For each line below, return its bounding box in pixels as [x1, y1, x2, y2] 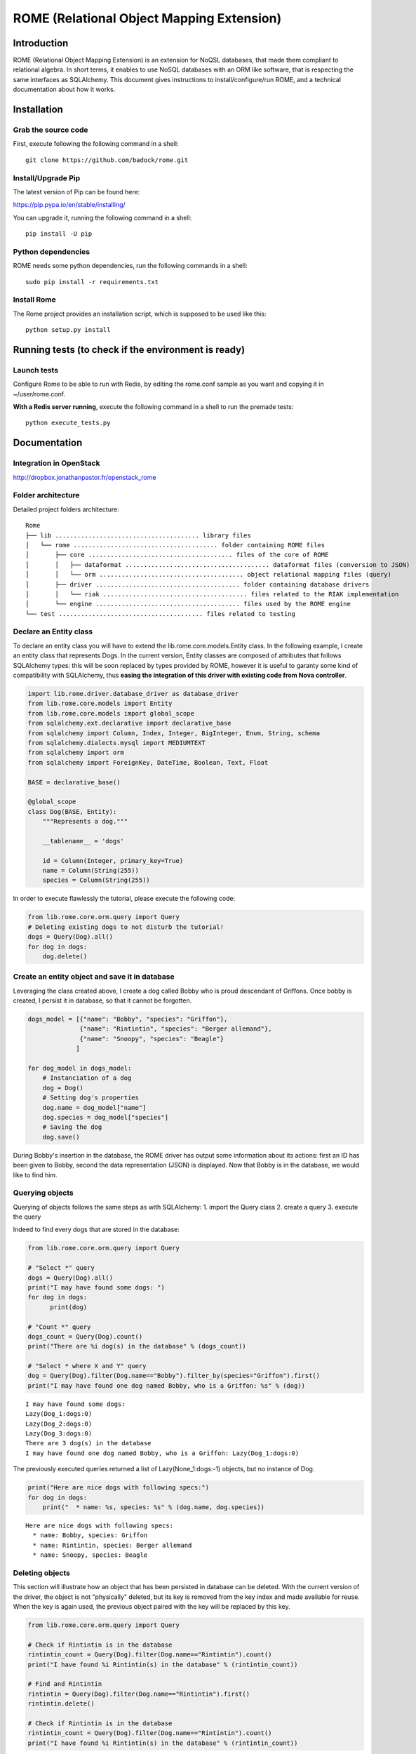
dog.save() [42, 1133, 80, 1141]
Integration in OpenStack [13, 458, 100, 468]
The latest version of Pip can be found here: [13, 187, 140, 196]
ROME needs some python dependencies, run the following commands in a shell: [13, 262, 248, 270]
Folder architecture [13, 490, 80, 500]
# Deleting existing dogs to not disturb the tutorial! [27, 923, 224, 931]
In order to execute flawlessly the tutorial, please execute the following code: [13, 895, 236, 903]
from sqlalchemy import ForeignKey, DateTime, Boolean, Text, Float [27, 758, 269, 766]
